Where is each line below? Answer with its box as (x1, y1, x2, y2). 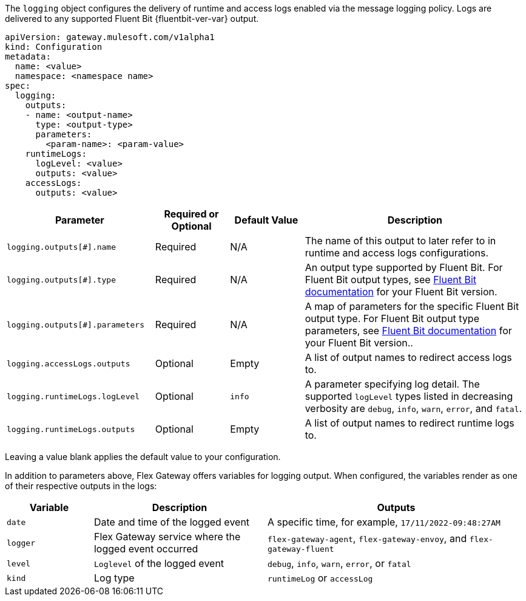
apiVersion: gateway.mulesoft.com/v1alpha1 (5, 32, 215, 42)
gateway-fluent (267, 544, 334, 554)
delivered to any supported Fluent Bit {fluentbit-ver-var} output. (5, 13, 259, 24)
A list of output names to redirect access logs (305, 351, 512, 363)
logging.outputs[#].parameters (7, 320, 144, 329)
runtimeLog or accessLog (267, 572, 373, 584)
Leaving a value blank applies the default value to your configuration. (5, 452, 281, 462)
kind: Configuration (5, 42, 103, 52)
